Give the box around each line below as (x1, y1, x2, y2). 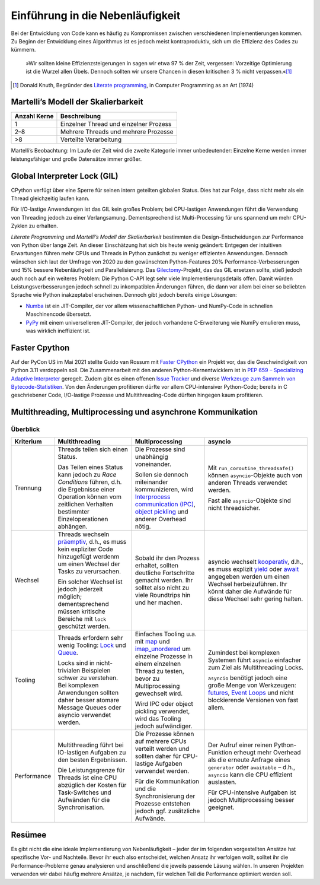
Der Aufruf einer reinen (207, 741, 273, 749)
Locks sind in (57, 659, 95, 667)
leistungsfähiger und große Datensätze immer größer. (11, 155, 142, 163)
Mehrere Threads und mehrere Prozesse (60, 128, 174, 136)
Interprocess (135, 493, 171, 501)
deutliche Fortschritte (135, 569, 195, 577)
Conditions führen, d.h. (57, 478, 122, 486)
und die (135, 784, 156, 792)
